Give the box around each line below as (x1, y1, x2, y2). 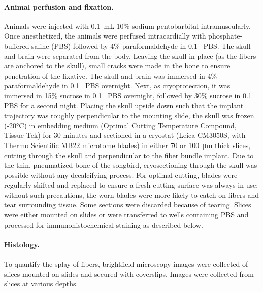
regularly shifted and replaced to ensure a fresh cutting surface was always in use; (4, 179, 258, 190)
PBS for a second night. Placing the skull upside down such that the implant (4, 100, 244, 111)
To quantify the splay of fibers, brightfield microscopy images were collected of (4, 259, 248, 269)
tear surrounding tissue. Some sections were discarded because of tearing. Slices (4, 199, 251, 210)
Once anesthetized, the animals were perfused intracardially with (4, 30, 206, 41)
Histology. (4, 239, 40, 249)
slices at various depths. (4, 278, 78, 289)
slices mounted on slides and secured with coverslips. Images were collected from (4, 268, 254, 279)
